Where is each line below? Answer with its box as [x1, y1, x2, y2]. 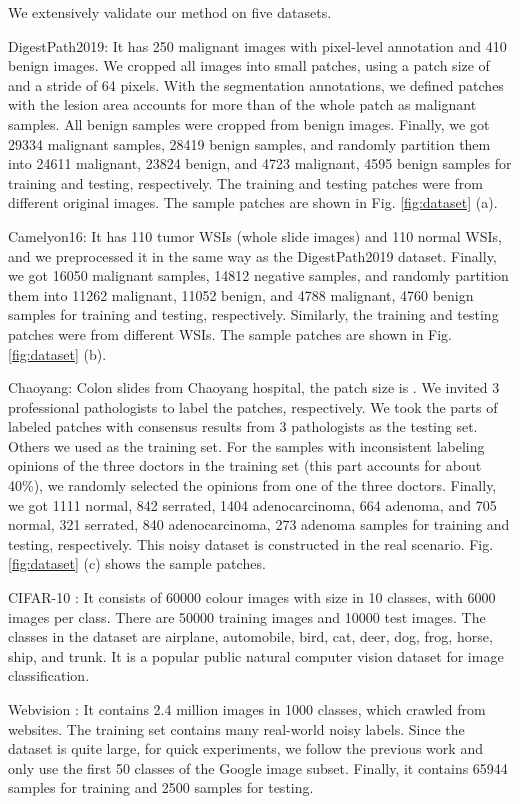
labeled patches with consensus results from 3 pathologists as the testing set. [8, 416, 478, 437]
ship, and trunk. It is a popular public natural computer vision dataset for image [8, 645, 504, 666]
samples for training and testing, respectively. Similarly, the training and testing [8, 304, 499, 325]
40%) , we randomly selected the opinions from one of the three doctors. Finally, [8, 475, 497, 496]
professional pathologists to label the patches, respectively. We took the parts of [8, 396, 498, 417]
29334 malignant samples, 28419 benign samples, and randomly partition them [8, 133, 491, 154]
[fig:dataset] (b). [8, 343, 107, 364]
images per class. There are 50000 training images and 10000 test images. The [8, 606, 486, 627]
